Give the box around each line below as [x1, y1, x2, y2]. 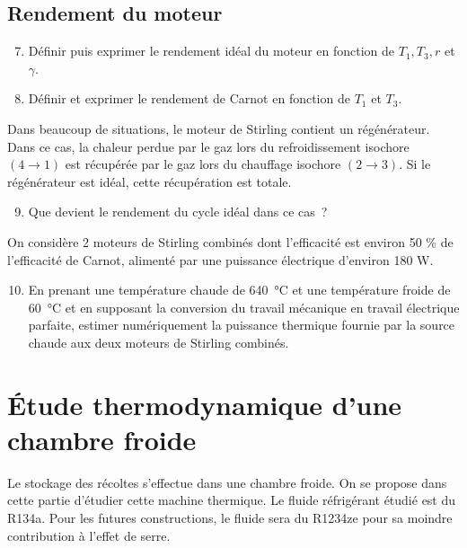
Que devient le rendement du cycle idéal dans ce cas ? [28, 202, 328, 221]
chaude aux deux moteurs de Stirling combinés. [28, 332, 289, 351]
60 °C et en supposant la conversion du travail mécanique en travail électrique [28, 297, 460, 316]
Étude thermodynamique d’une [7, 385, 402, 422]
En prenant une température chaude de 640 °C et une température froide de [28, 280, 451, 299]
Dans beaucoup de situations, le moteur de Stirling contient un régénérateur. [7, 119, 430, 137]
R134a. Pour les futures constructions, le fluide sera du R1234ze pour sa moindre [7, 508, 453, 527]
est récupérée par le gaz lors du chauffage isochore [65, 155, 341, 173]
